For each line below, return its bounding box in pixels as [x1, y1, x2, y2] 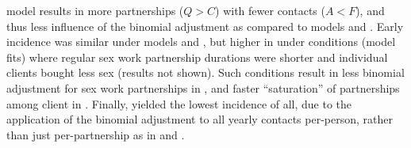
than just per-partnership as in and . [6, 126, 185, 142]
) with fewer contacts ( [215, 2, 325, 18]
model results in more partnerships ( [6, 2, 184, 18]
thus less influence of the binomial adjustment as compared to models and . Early [6, 17, 404, 34]
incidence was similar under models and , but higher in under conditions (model [6, 33, 396, 50]
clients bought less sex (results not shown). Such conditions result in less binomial [6, 64, 405, 81]
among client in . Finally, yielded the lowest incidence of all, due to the [6, 95, 352, 112]
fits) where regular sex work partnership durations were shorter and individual [6, 48, 388, 65]
